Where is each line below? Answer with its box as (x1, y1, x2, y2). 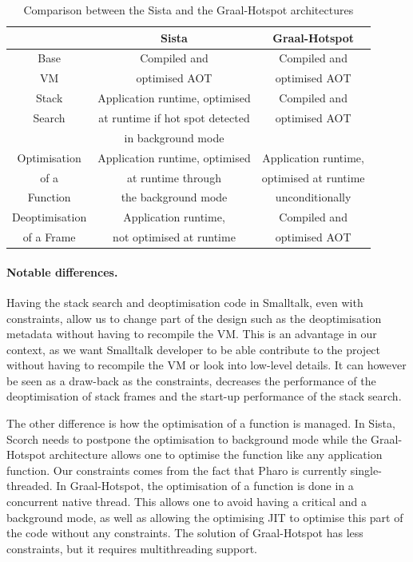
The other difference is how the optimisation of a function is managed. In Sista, (6, 415, 395, 432)
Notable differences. (6, 263, 118, 280)
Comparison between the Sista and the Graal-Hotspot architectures (23, 2, 354, 18)
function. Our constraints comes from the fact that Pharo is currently (6, 461, 347, 478)
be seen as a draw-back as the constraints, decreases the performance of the (6, 372, 376, 389)
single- (350, 461, 382, 478)
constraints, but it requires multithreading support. (6, 540, 258, 556)
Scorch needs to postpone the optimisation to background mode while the (6, 430, 367, 447)
